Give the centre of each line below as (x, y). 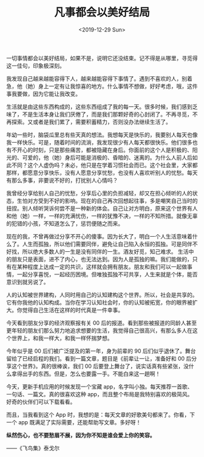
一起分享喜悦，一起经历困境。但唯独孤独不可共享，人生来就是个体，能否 (107, 274)
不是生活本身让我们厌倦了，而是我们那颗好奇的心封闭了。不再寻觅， (107, 114)
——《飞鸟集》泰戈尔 (33, 448)
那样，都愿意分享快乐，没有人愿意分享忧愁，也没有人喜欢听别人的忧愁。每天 (102, 172)
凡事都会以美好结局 (102, 12)
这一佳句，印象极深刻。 (36, 66)
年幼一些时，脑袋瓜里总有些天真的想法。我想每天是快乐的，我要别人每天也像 (102, 135)
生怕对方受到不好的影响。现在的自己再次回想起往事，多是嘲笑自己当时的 (107, 200)
